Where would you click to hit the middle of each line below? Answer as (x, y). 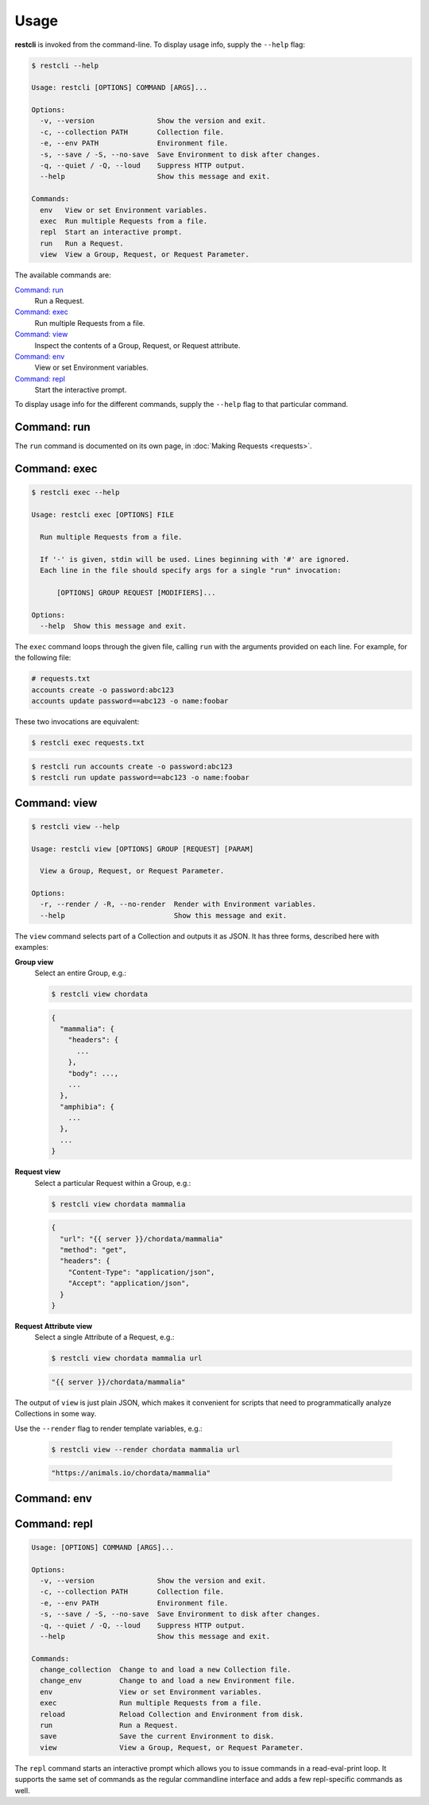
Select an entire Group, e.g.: (81, 973)
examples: (32, 947)
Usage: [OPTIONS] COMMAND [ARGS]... (103, 1547)
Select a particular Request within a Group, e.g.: (113, 1183)
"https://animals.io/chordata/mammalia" (131, 1473)
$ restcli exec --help (75, 492)
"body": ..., (93, 1073)
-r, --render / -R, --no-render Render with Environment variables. (178, 904)
